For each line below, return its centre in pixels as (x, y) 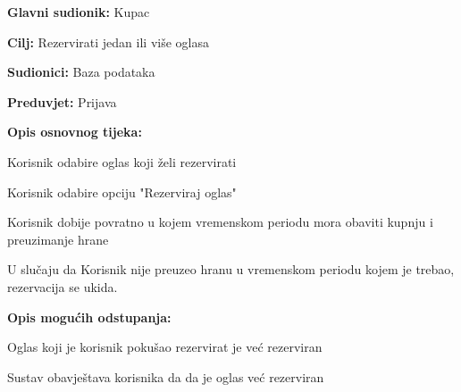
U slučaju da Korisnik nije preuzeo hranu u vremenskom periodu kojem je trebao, (231, 269)
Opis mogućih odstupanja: (89, 317)
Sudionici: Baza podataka (81, 72)
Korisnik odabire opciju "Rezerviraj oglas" (122, 192)
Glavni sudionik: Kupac (79, 12)
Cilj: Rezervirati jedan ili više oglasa (108, 42)
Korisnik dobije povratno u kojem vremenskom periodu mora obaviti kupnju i (220, 222)
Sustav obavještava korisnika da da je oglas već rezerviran (166, 376)
